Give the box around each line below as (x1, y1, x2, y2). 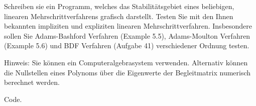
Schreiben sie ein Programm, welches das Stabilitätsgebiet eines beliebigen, (4, 1, 234, 11)
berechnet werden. (4, 77, 60, 87)
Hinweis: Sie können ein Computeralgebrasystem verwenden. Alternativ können (4, 57, 248, 67)
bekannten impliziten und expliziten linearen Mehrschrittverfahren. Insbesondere (4, 21, 252, 31)
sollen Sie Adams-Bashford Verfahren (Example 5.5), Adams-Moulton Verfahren (4, 30, 250, 41)
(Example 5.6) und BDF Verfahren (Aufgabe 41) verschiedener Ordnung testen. (4, 40, 249, 51)
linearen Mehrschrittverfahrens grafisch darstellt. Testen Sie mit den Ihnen (4, 11, 233, 21)
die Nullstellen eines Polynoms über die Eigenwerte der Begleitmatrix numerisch (4, 67, 251, 77)
